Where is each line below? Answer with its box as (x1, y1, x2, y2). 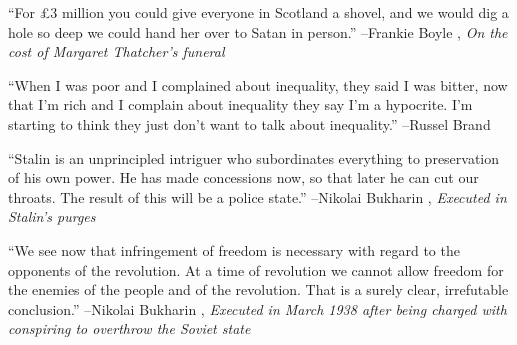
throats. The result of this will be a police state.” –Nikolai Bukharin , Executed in (8, 186, 507, 207)
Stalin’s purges (8, 206, 96, 227)
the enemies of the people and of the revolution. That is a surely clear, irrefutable (8, 279, 509, 300)
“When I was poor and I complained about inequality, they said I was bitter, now (8, 74, 508, 95)
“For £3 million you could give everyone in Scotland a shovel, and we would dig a (8, 2, 509, 22)
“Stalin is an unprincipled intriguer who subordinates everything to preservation (8, 147, 500, 168)
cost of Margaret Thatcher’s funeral (8, 41, 225, 62)
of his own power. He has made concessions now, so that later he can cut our (8, 167, 479, 188)
